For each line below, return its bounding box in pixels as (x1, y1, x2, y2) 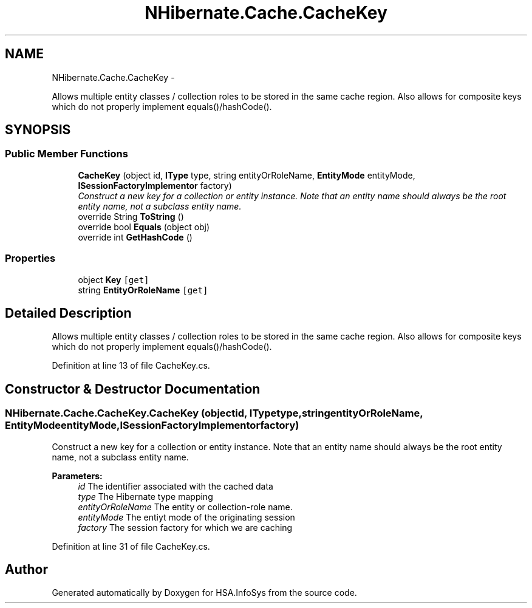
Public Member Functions (5, 148, 128, 160)
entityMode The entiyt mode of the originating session (78, 511, 295, 522)
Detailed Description (5, 305, 132, 321)
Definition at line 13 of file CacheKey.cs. (52, 360, 210, 371)
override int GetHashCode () (78, 231, 193, 242)
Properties (5, 252, 56, 265)
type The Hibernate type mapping (78, 491, 213, 502)
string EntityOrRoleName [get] (78, 284, 208, 295)
